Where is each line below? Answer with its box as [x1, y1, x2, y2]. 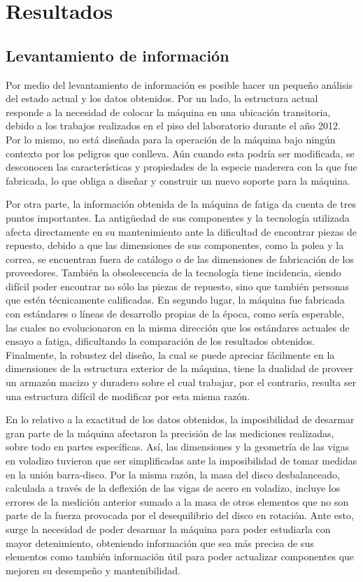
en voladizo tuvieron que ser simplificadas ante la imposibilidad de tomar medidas [6, 453, 357, 468]
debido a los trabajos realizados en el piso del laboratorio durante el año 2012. [6, 118, 341, 133]
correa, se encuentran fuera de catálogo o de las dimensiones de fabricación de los [6, 251, 354, 266]
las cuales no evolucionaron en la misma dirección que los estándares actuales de [6, 320, 350, 334]
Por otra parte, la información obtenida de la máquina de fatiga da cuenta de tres [6, 197, 356, 211]
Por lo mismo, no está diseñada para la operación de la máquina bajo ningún [6, 132, 336, 146]
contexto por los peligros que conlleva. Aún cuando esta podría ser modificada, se [6, 145, 355, 160]
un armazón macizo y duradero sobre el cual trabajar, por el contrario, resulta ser [6, 375, 357, 390]
